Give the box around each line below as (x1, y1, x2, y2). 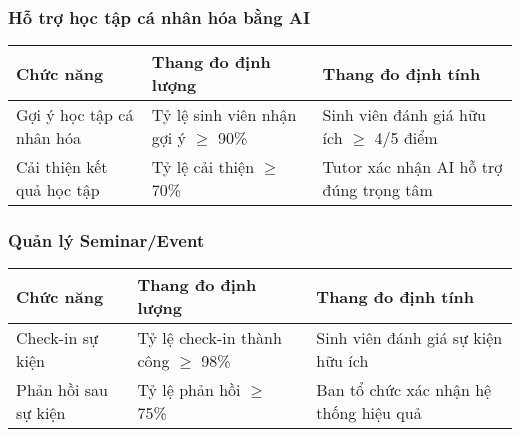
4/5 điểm (374, 126, 438, 150)
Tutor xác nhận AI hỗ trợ (322, 155, 503, 179)
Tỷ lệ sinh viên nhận (151, 103, 297, 127)
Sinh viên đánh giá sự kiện (316, 326, 503, 350)
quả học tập (16, 178, 100, 202)
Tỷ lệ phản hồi (137, 378, 241, 402)
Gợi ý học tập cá (16, 103, 134, 127)
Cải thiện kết (16, 155, 108, 179)
